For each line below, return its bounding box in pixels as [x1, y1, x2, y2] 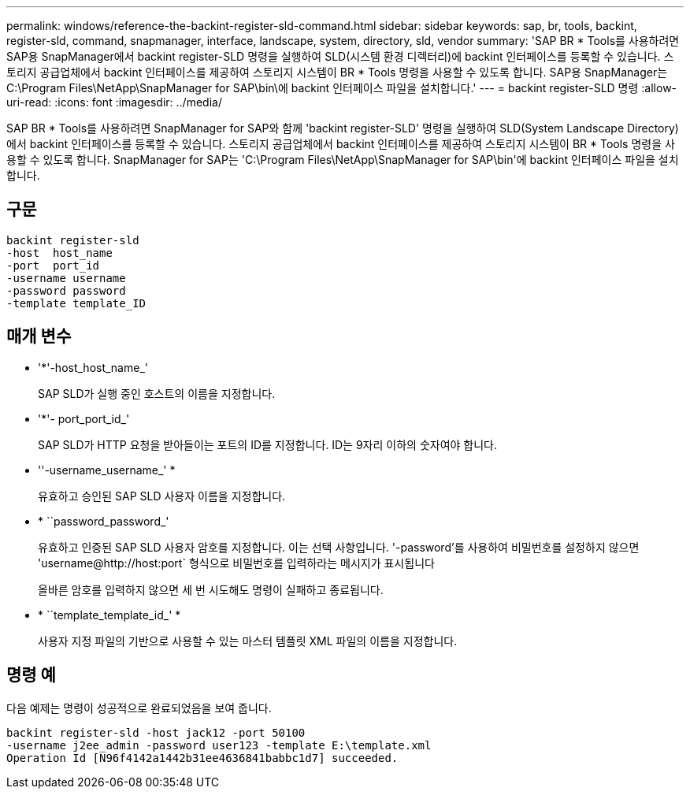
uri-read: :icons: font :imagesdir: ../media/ [6, 95, 222, 109]
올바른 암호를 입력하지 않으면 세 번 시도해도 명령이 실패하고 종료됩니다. [38, 582, 384, 596]
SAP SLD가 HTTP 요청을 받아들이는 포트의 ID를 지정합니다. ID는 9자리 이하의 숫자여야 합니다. [38, 437, 498, 451]
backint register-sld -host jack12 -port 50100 [6, 726, 306, 739]
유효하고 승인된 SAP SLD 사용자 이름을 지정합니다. [38, 489, 286, 503]
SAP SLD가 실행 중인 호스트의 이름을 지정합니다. [38, 386, 276, 400]
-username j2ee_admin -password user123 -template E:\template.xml [6, 738, 432, 752]
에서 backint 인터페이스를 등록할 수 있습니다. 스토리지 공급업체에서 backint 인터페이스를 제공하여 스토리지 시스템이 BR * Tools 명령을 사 [6, 137, 675, 150]
